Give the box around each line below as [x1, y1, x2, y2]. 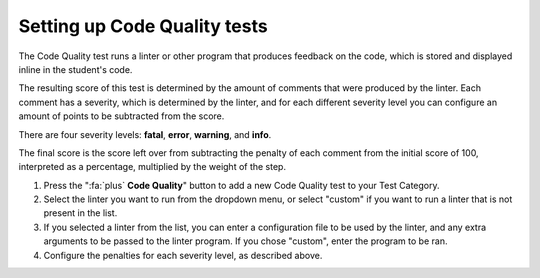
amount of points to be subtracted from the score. [18, 110, 225, 122]
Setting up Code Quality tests [18, 15, 269, 37]
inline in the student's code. [18, 63, 133, 75]
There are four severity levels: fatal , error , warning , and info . [18, 128, 272, 140]
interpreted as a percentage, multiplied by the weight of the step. [18, 161, 287, 173]
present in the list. [43, 207, 118, 219]
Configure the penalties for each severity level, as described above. [43, 249, 323, 261]
